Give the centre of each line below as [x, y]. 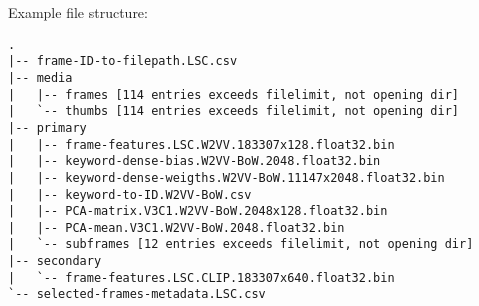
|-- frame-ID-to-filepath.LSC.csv [123, 61]
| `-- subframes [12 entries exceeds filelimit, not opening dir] [241, 244]
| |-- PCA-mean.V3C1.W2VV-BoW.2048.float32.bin [176, 227]
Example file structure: [78, 12]
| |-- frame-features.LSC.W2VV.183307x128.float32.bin [201, 144]
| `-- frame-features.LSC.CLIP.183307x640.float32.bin [201, 277]
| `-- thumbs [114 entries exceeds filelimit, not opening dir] [234, 111]
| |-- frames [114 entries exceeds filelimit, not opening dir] [234, 94]
